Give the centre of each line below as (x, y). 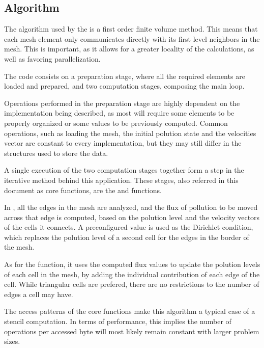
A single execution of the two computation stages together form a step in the (124, 170)
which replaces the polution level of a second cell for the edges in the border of (127, 237)
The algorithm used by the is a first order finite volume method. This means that (131, 29)
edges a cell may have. (39, 294)
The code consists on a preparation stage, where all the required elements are (125, 76)
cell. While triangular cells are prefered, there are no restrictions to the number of (132, 284)
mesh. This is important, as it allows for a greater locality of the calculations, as (129, 49)
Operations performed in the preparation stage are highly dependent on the (122, 103)
